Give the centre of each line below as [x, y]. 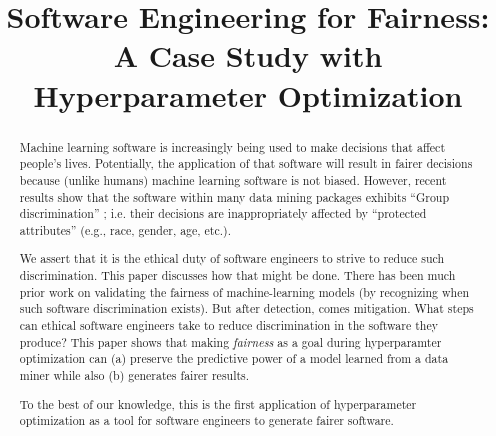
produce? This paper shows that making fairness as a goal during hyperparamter [230, 341]
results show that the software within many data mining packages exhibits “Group [234, 196]
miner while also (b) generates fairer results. [134, 374]
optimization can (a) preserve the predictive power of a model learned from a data [234, 358]
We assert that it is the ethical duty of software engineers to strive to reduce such [232, 258]
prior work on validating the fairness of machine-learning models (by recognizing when [244, 291]
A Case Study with [248, 55]
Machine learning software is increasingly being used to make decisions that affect [232, 146]
